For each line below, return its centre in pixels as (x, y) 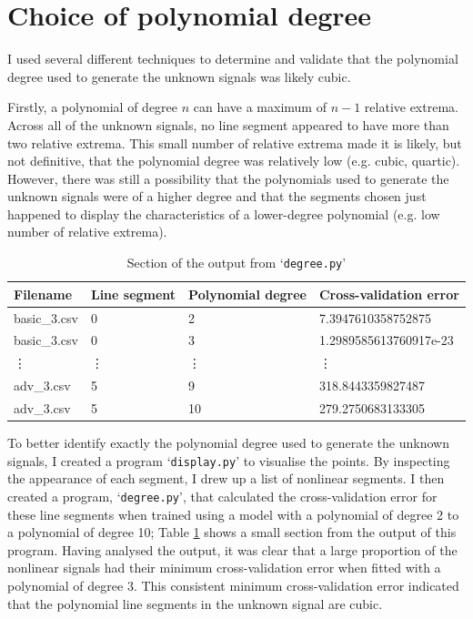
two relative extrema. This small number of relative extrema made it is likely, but (235, 142)
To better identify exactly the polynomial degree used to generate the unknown (228, 443)
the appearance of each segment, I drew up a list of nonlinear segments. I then (226, 478)
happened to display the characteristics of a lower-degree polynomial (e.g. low (224, 213)
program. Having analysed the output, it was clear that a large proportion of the (232, 549)
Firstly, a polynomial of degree (93, 107)
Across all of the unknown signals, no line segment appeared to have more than (228, 124)
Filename (43, 294)
